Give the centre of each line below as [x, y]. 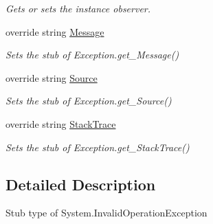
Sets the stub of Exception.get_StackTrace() [98, 147]
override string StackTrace [61, 123]
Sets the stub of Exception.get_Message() [92, 55]
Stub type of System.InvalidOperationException [106, 213]
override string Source [52, 77]
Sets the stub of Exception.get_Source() [89, 101]
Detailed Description [81, 184]
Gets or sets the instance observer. [78, 8]
